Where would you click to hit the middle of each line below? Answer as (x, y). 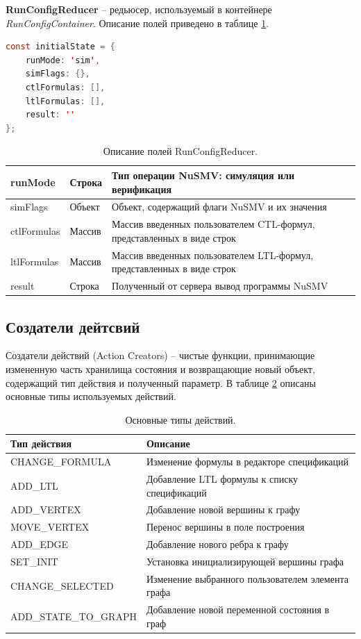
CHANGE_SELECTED (62, 585)
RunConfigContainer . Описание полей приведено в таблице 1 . (137, 23)
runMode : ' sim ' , (63, 60)
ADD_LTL (34, 485)
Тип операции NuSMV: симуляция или (203, 175)
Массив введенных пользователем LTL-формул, (213, 255)
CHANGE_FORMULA (61, 462)
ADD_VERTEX (46, 509)
